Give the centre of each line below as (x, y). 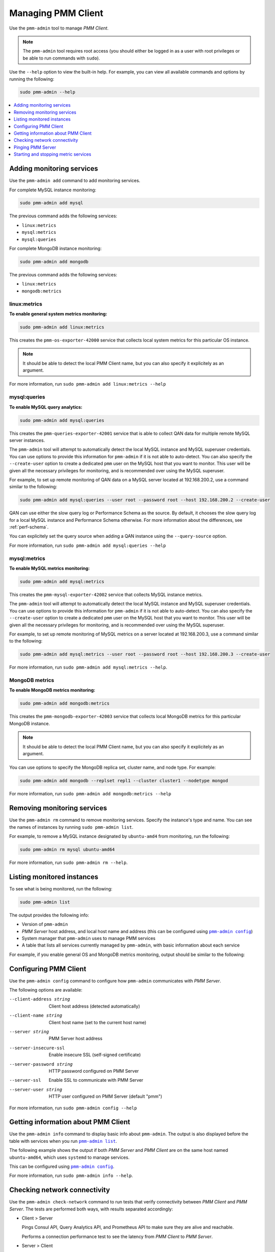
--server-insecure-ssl (37, 1048)
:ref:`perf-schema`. (29, 527)
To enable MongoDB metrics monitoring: (52, 690)
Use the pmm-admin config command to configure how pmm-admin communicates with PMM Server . (115, 981)
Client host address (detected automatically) (94, 1006)
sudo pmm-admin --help (47, 92)
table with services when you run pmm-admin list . (63, 1141)
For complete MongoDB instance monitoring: (55, 248)
